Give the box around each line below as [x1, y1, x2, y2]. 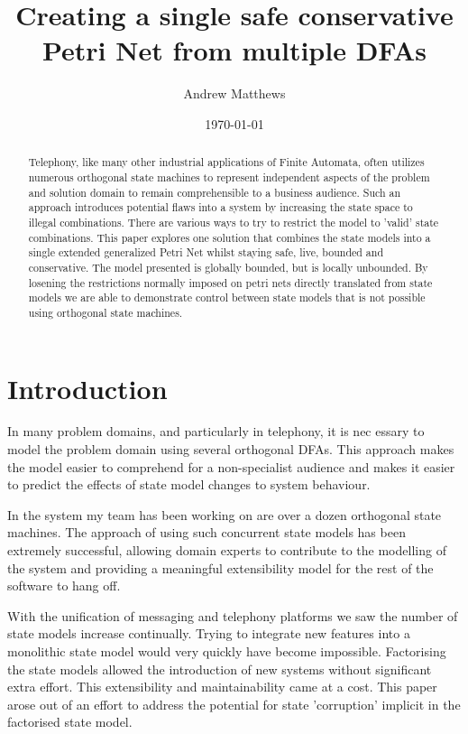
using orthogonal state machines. [28, 304, 183, 320]
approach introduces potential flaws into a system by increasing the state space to [28, 200, 413, 215]
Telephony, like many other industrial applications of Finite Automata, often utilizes [28, 154, 425, 170]
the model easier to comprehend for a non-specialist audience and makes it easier [7, 457, 455, 476]
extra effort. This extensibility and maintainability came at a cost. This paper [7, 677, 437, 696]
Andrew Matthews [183, 84, 286, 103]
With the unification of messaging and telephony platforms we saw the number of [7, 606, 458, 625]
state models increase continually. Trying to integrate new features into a [7, 624, 410, 643]
